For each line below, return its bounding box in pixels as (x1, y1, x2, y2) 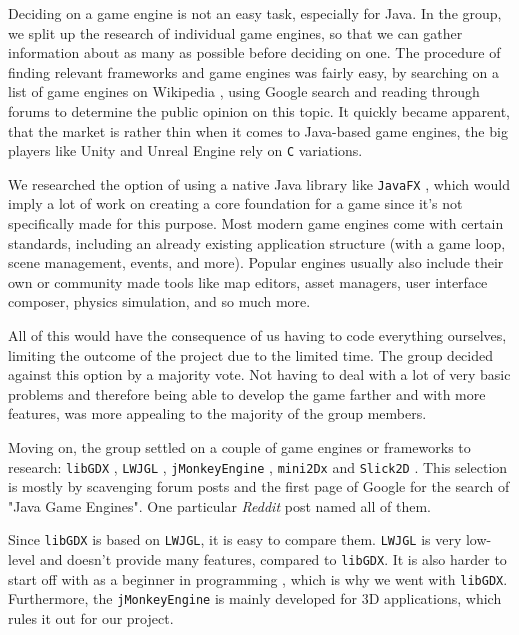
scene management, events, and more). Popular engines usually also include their (8, 252, 504, 273)
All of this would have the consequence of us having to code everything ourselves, (8, 325, 507, 346)
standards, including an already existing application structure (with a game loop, (8, 232, 506, 253)
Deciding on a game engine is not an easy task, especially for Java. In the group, (8, 3, 502, 23)
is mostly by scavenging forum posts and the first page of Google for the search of (8, 476, 510, 497)
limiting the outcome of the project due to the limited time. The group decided (8, 344, 494, 365)
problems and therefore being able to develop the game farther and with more (8, 383, 486, 404)
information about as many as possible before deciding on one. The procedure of (8, 42, 501, 63)
